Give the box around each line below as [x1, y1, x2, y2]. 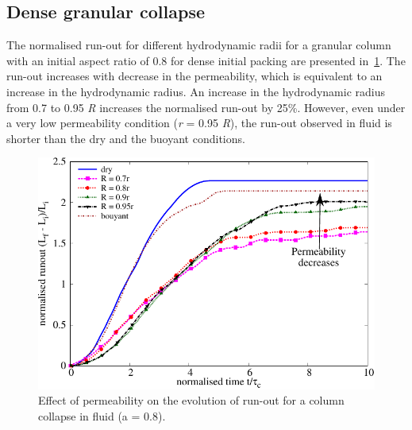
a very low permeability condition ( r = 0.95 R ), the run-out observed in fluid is [6, 114, 392, 131]
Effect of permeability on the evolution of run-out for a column [38, 392, 345, 409]
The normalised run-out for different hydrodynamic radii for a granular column [6, 37, 391, 53]
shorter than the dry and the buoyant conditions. [6, 130, 245, 146]
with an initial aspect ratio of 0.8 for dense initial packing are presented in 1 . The [6, 52, 406, 68]
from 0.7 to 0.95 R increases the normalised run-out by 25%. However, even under [6, 99, 406, 115]
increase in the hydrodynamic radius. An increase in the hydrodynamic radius [6, 83, 385, 99]
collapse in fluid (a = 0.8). [38, 407, 166, 424]
